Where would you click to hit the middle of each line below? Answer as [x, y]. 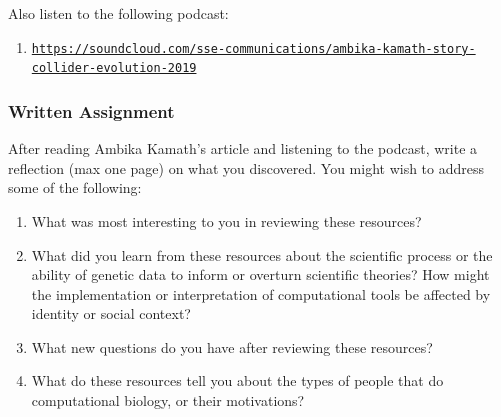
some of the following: [75, 187]
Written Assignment [91, 110]
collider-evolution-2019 [114, 68]
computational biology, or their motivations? [168, 400]
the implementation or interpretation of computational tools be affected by [261, 293]
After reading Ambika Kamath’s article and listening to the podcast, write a [243, 148]
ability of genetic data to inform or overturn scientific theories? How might [260, 274]
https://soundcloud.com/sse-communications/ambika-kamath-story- [253, 48]
